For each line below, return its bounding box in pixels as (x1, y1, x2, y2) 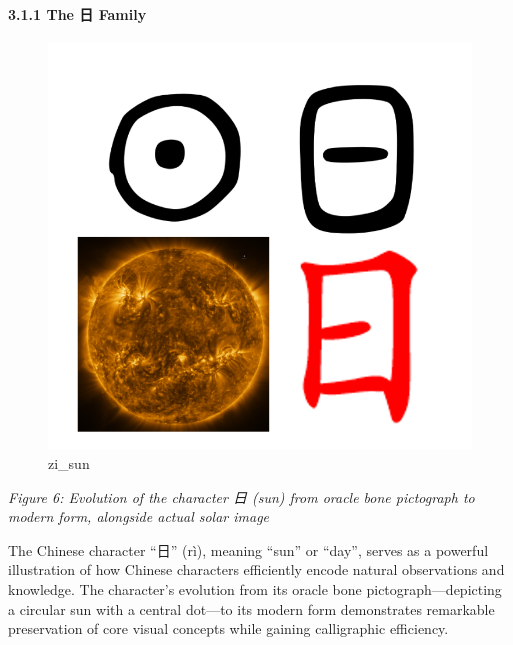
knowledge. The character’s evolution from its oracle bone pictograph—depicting (8, 578, 502, 599)
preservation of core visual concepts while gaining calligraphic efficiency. (8, 618, 449, 639)
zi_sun (48, 452, 90, 473)
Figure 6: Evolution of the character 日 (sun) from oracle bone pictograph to (8, 486, 475, 507)
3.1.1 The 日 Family (8, 3, 147, 24)
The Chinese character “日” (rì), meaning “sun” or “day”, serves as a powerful (8, 539, 489, 560)
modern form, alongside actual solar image (8, 506, 270, 527)
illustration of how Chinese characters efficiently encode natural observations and (8, 559, 505, 580)
